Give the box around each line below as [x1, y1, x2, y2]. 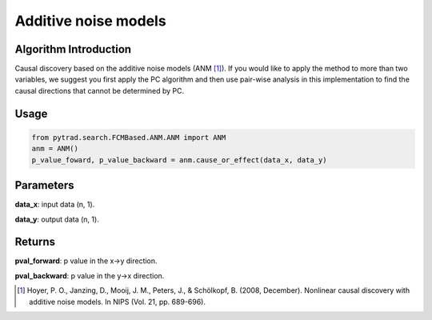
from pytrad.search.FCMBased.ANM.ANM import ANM [31, 133, 226, 142]
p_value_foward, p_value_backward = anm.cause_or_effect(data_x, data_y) [31, 155, 327, 164]
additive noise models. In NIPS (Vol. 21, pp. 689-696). [29, 297, 206, 306]
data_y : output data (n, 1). [14, 214, 99, 224]
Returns [14, 235, 56, 249]
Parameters [14, 178, 74, 192]
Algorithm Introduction [14, 42, 132, 56]
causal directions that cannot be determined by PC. [14, 86, 185, 95]
